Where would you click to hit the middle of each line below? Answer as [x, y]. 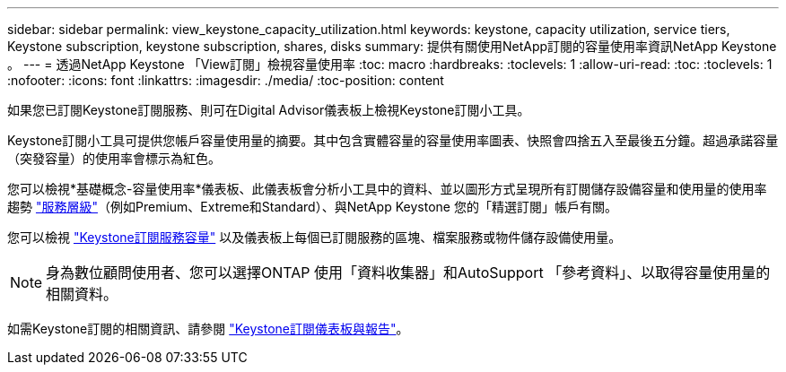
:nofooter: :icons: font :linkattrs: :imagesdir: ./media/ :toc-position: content [226, 80]
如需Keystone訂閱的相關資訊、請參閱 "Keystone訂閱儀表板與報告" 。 [208, 329]
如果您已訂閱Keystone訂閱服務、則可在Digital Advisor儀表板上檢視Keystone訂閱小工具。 [269, 110]
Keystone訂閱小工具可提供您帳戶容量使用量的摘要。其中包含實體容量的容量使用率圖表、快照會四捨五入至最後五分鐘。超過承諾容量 [393, 140]
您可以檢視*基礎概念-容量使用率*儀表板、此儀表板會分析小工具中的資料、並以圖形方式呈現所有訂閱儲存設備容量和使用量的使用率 [387, 189]
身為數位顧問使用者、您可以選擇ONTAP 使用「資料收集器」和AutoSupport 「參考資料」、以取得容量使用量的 [408, 273]
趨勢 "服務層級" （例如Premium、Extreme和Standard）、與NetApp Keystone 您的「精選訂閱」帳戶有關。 [312, 207]
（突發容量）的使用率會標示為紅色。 [114, 158]
